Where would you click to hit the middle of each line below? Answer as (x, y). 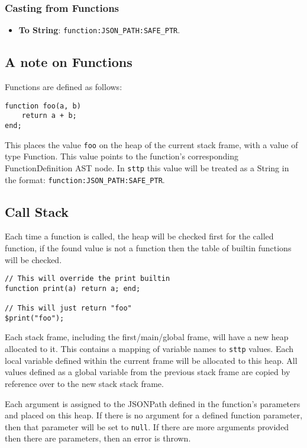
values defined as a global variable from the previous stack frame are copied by (148, 372)
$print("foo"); (35, 318)
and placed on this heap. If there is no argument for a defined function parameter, (154, 415)
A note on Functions (69, 62)
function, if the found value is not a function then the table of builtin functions (148, 248)
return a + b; (49, 116)
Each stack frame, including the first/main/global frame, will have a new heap (147, 337)
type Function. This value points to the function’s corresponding (122, 156)
